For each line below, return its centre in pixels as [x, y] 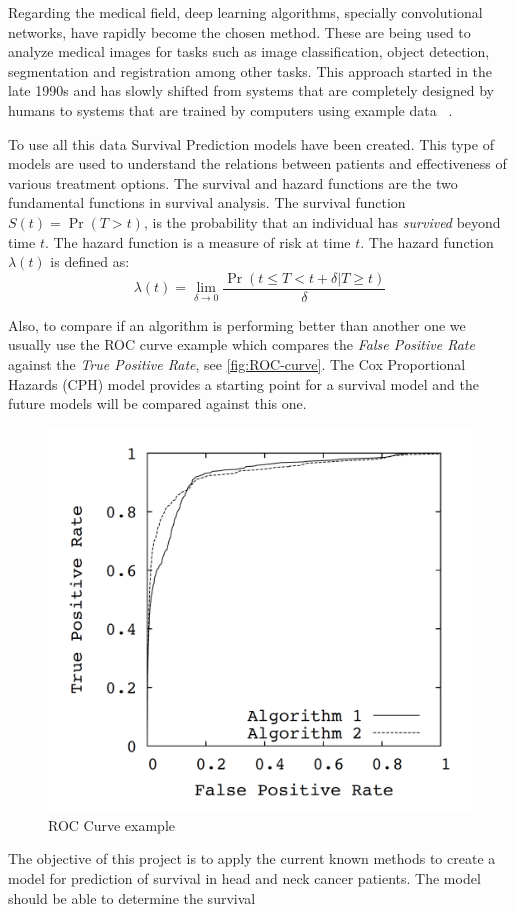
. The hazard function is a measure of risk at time [197, 241]
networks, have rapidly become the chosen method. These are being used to [239, 31]
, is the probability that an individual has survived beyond [322, 221]
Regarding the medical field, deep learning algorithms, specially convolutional [245, 12]
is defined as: [90, 261]
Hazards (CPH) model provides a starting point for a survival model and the [243, 383]
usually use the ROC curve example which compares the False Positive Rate [241, 344]
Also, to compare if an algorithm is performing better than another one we [237, 324]
